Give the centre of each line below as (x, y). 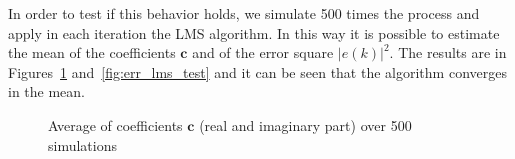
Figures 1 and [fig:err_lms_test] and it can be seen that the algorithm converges (257, 71)
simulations (82, 144)
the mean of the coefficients (92, 52)
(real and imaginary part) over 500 (305, 124)
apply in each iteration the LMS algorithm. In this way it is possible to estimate (254, 32)
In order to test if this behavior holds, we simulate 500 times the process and (244, 13)
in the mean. (46, 91)
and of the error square (263, 52)
